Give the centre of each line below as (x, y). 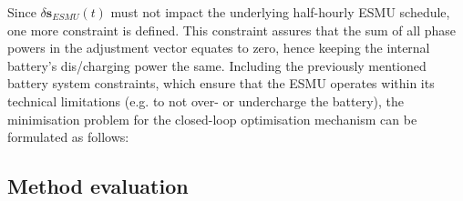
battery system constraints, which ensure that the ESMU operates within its (221, 83)
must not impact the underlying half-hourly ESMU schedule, (280, 12)
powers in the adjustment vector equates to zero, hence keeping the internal (219, 48)
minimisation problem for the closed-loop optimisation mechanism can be (212, 119)
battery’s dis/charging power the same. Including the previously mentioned (217, 65)
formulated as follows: (68, 137)
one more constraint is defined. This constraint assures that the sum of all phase (231, 30)
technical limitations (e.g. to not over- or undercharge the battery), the (206, 100)
